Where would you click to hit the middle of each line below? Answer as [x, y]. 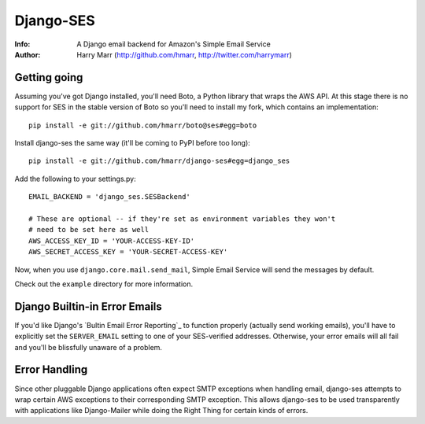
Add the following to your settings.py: [76, 179]
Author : [28, 54]
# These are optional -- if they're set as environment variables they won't [182, 219]
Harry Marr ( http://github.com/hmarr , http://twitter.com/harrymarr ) [185, 54]
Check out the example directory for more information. [103, 284]
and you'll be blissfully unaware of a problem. [89, 347]
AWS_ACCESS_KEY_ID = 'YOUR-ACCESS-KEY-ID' [112, 241]
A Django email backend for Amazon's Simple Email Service [174, 44]
